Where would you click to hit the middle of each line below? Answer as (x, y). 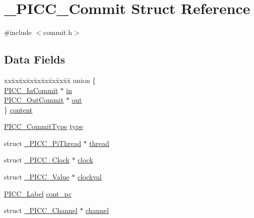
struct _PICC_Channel (41, 210)
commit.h (58, 32)
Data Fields (35, 59)
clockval (89, 177)
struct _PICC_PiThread (43, 143)
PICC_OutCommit (34, 100)
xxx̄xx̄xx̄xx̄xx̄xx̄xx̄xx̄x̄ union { (50, 80)
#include (18, 32)
